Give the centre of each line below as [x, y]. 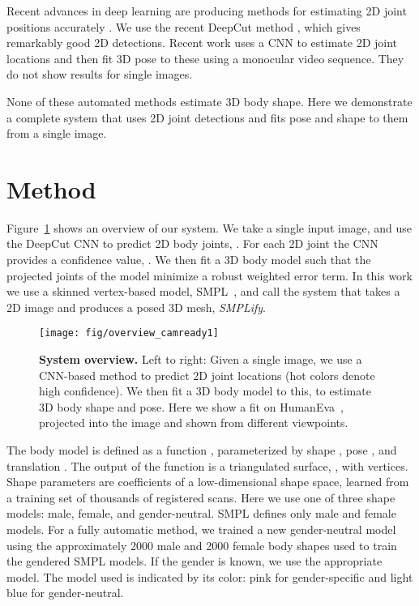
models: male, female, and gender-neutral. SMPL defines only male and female [201, 513]
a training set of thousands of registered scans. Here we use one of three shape [201, 497]
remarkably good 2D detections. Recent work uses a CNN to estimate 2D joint [202, 43]
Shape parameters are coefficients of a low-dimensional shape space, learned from [208, 482]
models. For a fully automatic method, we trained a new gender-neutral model [201, 529]
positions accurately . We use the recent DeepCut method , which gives [184, 26]
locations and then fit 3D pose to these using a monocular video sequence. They [205, 58]
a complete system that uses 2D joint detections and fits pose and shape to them [207, 117]
